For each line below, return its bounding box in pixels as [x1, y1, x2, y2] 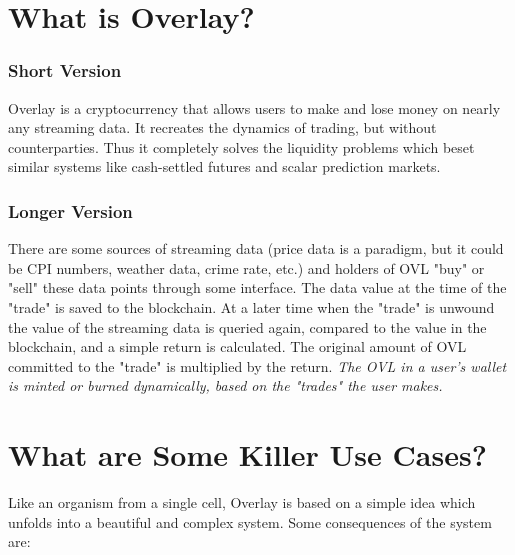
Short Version [8, 58, 122, 83]
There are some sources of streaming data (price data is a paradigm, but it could [8, 238, 504, 259]
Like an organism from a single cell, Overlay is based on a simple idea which [8, 492, 476, 513]
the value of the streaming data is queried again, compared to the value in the [8, 316, 487, 337]
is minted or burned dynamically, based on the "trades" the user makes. [8, 375, 443, 396]
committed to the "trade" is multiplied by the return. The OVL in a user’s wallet [8, 355, 507, 376]
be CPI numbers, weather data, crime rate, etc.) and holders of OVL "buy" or [8, 257, 485, 278]
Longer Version [8, 198, 133, 223]
